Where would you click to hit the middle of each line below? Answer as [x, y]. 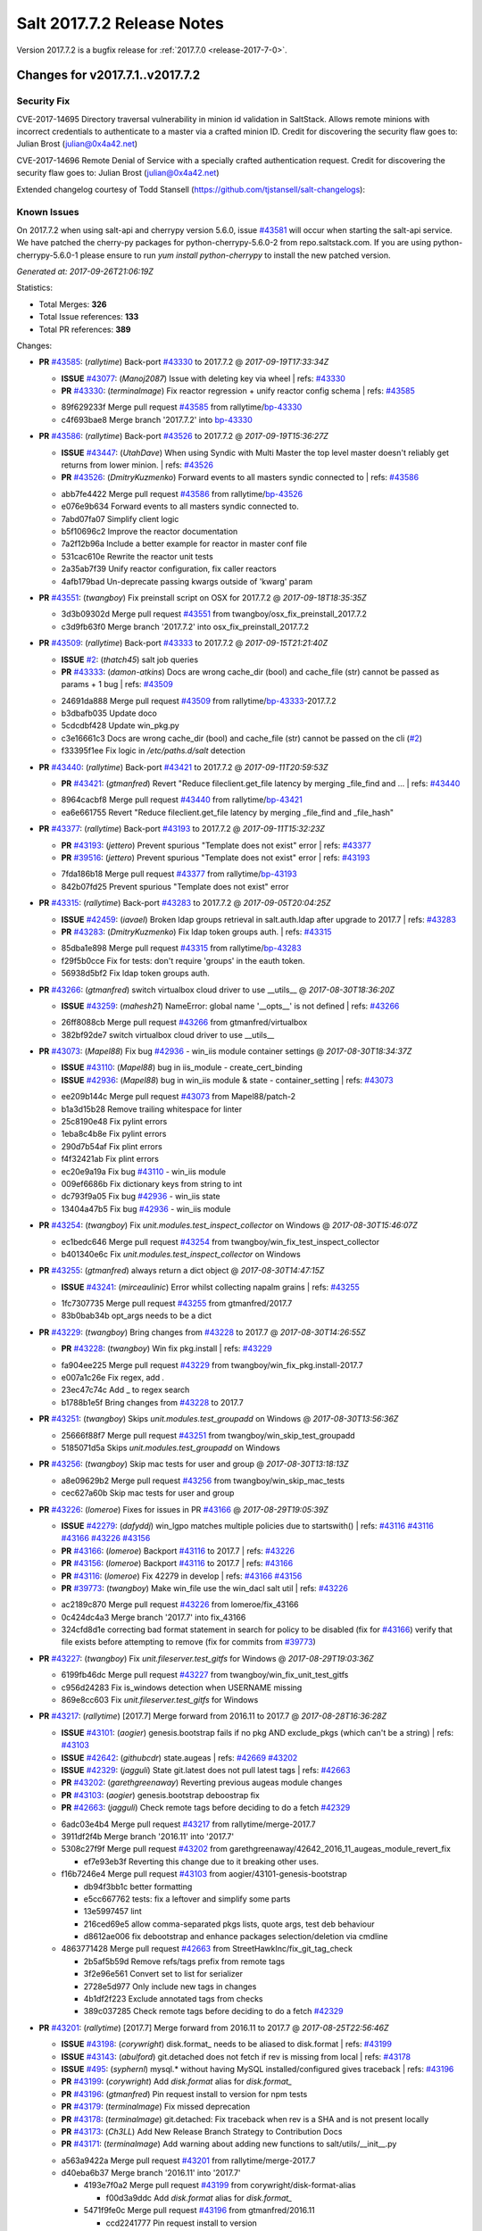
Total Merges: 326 [73, 304]
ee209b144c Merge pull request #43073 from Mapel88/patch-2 [179, 1097]
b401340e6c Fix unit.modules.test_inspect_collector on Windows [181, 1254]
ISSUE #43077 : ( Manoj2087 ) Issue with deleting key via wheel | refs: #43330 [203, 378]
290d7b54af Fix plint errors [112, 1146]
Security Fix [43, 101]
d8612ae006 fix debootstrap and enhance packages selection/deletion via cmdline [236, 1937]
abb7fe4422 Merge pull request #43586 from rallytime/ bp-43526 [182, 493]
